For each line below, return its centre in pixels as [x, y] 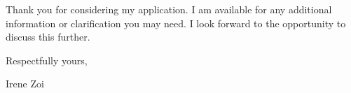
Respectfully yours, [47, 60]
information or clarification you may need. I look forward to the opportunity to [176, 23]
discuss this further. [48, 37]
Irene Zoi [25, 84]
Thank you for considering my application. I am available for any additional [169, 9]
